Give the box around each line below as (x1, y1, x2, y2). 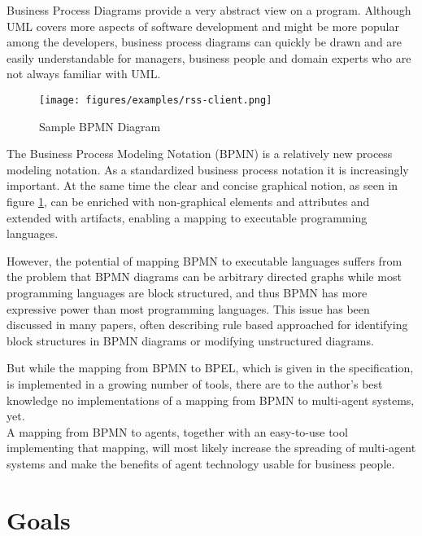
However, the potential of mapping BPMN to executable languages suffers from (7, 252, 402, 269)
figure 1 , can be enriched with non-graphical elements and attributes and (7, 193, 370, 209)
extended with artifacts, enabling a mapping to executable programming (7, 209, 368, 226)
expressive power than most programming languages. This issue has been (7, 300, 370, 317)
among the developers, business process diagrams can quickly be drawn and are (7, 33, 402, 51)
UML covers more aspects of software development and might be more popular (7, 17, 399, 34)
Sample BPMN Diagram (39, 117, 161, 134)
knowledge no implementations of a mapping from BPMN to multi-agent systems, (7, 391, 415, 408)
